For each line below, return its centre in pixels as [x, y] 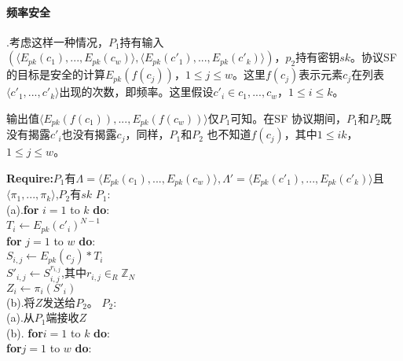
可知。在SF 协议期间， [288, 118]
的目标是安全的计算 [56, 74]
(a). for [23, 210]
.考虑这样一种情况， [57, 41]
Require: [30, 178]
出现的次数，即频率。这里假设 [136, 92]
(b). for [25, 332]
